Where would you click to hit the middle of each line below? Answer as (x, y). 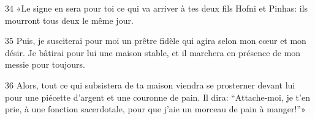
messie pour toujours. (45, 64)
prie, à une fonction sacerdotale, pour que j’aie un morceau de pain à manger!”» (155, 109)
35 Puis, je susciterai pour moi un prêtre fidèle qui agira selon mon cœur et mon (156, 41)
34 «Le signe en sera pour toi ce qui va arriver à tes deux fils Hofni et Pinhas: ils (157, 8)
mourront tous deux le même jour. (69, 20)
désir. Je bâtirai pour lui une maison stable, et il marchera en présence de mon (153, 52)
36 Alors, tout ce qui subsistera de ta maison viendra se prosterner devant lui (150, 85)
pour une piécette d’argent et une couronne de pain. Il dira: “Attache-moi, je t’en (157, 97)
